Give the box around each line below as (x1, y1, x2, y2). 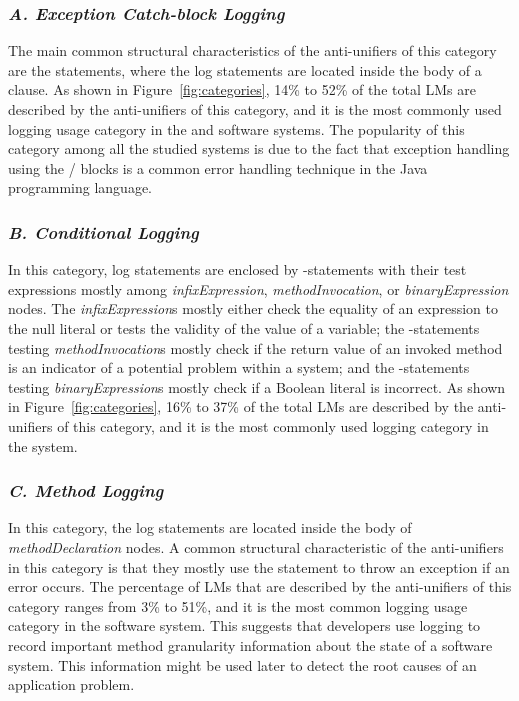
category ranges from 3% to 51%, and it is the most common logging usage (8, 595, 468, 616)
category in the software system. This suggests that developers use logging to (8, 615, 481, 636)
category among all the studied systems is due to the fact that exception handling (8, 138, 510, 159)
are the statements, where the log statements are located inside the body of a (8, 59, 482, 80)
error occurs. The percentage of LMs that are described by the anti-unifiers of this (8, 576, 512, 597)
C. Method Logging (8, 478, 164, 503)
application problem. (8, 674, 135, 695)
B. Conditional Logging (8, 219, 199, 244)
